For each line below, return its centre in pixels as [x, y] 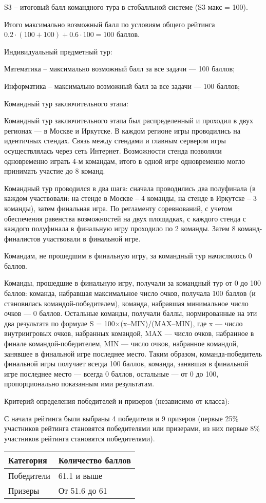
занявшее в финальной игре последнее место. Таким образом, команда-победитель [133, 353]
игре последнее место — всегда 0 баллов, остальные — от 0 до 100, [111, 373]
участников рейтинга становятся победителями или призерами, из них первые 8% [132, 428]
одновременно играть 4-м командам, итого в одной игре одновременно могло [125, 161]
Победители [29, 476]
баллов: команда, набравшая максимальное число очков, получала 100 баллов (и [130, 293]
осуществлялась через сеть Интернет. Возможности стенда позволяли [113, 150]
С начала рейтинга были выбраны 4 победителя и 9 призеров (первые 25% [121, 418]
